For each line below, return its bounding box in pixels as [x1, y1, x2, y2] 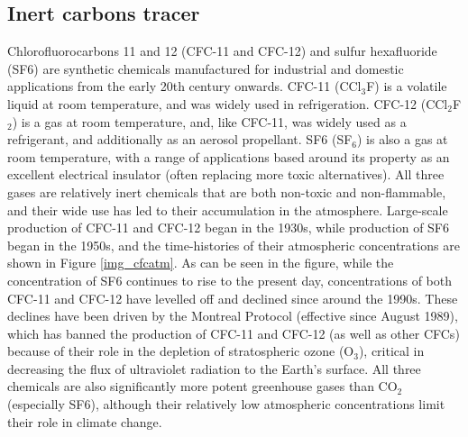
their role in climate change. [7, 412, 162, 431]
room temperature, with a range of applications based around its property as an [7, 147, 450, 166]
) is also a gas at [357, 130, 448, 149]
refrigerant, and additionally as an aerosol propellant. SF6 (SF [7, 130, 353, 149]
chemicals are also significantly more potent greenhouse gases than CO [7, 377, 398, 396]
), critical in [358, 341, 425, 360]
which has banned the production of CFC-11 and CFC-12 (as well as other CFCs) [7, 323, 460, 342]
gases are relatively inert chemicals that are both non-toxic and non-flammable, [7, 182, 446, 201]
